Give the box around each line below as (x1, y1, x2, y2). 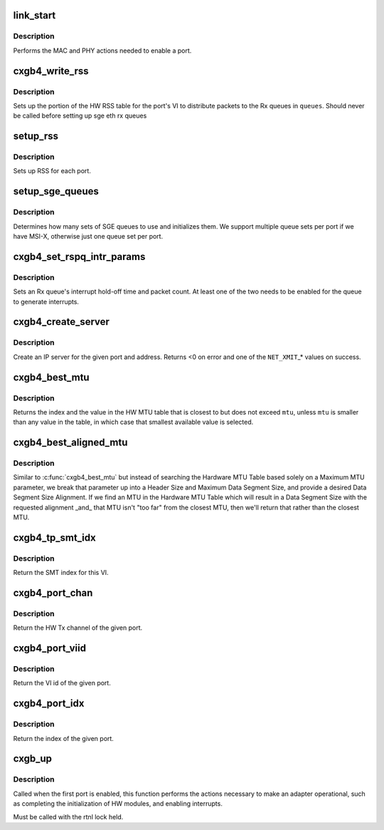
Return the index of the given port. (13, 734, 114, 742)
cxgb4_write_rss (13, 65, 89, 77)
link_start (13, 9, 56, 21)
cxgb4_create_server (13, 316, 110, 328)
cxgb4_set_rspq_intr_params (13, 250, 146, 263)
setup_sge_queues (13, 185, 99, 197)
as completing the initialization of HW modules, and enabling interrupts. (13, 799, 223, 808)
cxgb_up (13, 752, 53, 765)
